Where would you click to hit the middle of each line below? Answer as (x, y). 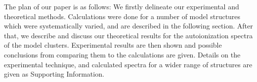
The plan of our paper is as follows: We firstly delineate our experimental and (122, 6)
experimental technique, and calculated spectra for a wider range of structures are (128, 64)
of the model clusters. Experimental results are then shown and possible (113, 45)
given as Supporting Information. (54, 74)
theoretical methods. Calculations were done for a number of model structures (122, 16)
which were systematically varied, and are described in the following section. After (128, 26)
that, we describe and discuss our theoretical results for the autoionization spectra (128, 35)
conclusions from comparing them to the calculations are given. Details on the (122, 54)
